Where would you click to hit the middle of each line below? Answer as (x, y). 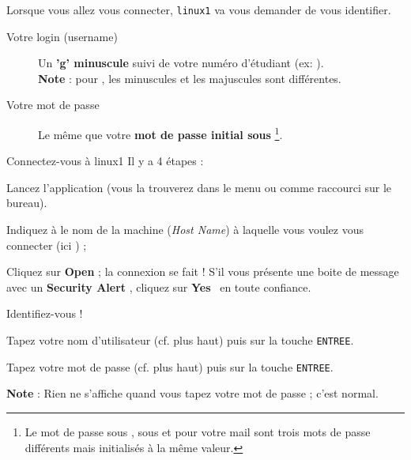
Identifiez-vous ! (45, 313)
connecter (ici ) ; (47, 245)
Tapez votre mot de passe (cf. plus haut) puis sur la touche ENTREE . (170, 366)
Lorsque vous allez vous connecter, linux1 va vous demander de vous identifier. (199, 9)
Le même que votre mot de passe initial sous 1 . (160, 133)
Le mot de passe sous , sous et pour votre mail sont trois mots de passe (198, 431)
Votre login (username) (62, 36)
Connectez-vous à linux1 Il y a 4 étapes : (105, 161)
